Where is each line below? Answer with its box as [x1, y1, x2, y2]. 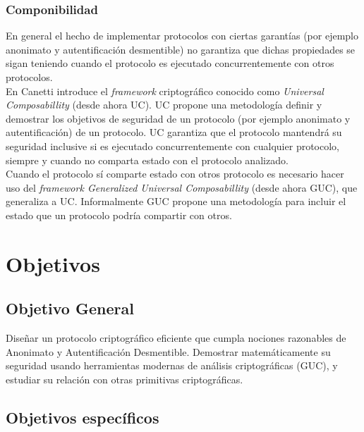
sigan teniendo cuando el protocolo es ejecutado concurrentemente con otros [6, 56, 334, 70]
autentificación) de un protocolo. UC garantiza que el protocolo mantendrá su [6, 125, 342, 140]
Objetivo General [6, 297, 134, 319]
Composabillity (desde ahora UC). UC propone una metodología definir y [6, 97, 322, 112]
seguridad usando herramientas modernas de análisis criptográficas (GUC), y [6, 358, 338, 373]
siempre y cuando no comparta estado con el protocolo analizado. [6, 152, 289, 167]
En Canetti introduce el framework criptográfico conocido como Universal [6, 83, 324, 98]
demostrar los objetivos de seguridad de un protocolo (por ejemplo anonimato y [6, 111, 351, 125]
